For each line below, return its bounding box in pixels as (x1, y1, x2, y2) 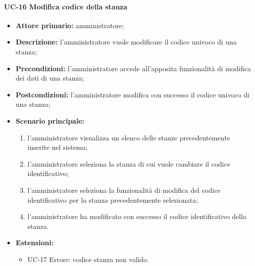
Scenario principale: (15, 115, 85, 126)
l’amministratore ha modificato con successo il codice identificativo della (27, 211, 247, 222)
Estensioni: (15, 237, 54, 248)
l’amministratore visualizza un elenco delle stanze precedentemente (27, 132, 230, 142)
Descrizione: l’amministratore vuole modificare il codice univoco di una (15, 37, 237, 47)
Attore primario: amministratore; (15, 20, 124, 30)
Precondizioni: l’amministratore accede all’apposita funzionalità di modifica (15, 63, 251, 73)
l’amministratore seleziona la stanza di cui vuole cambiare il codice (27, 158, 230, 169)
